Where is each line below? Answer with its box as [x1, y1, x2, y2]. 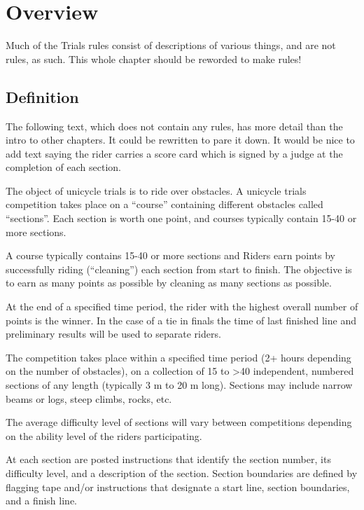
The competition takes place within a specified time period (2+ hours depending [6, 350, 351, 364]
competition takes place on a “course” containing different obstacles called [6, 197, 323, 212]
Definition [6, 85, 79, 107]
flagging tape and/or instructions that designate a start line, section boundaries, [6, 479, 350, 494]
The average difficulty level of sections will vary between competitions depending [6, 415, 352, 429]
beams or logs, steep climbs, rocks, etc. [6, 391, 172, 406]
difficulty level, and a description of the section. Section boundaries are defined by [6, 465, 358, 480]
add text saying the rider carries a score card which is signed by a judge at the [6, 146, 343, 160]
